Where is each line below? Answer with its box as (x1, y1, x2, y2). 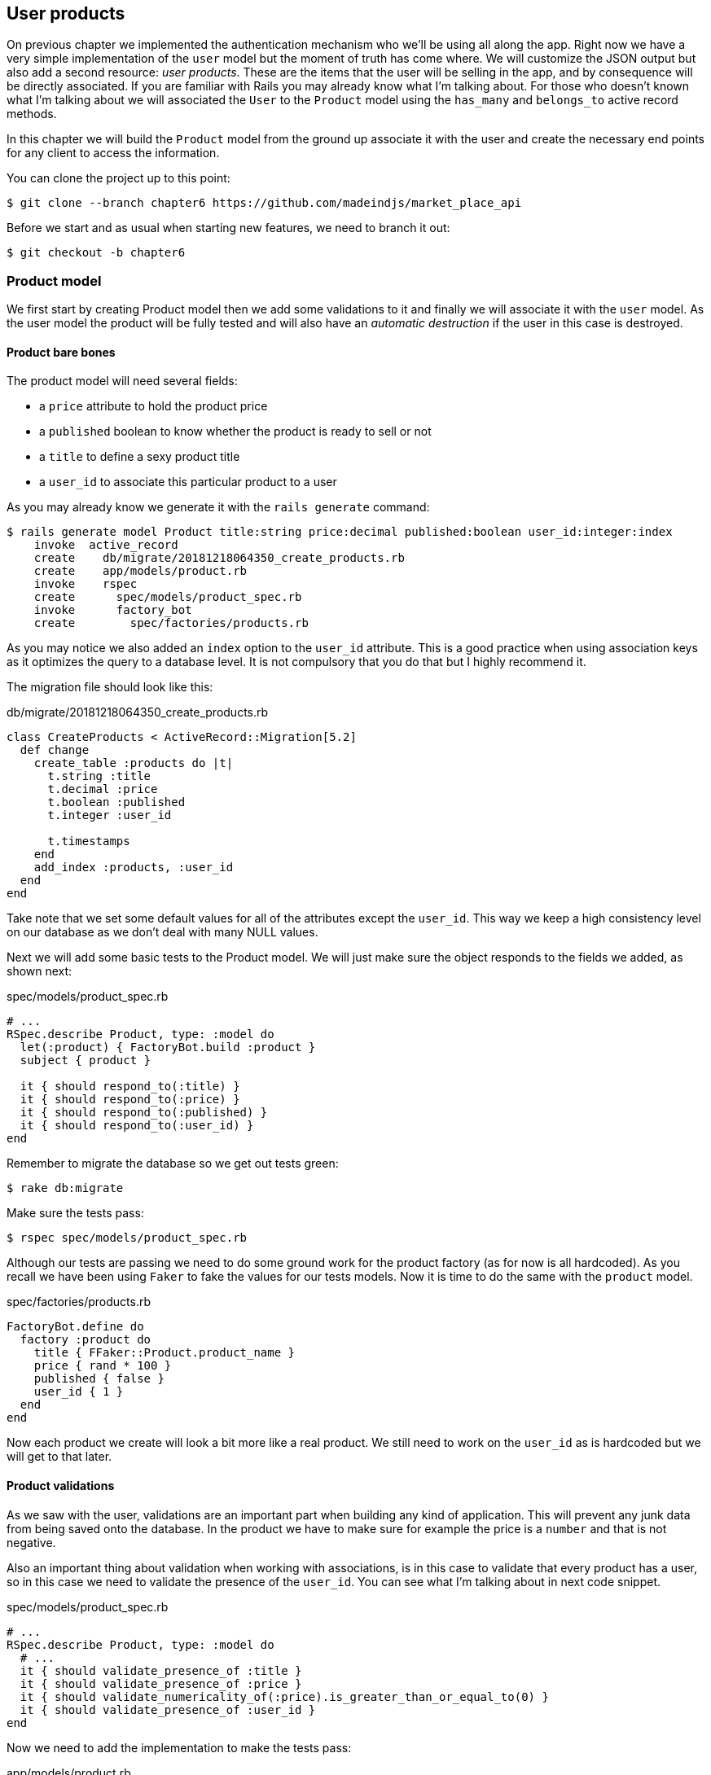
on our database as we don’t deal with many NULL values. (7, 925, 318, 940)
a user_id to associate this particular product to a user (39, 475, 337, 489)
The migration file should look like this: (7, 680, 213, 695)
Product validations (7, 1479, 115, 1492)
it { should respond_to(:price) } (20, 1093, 240, 1107)
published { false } (33, 1372, 165, 1386)
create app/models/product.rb (33, 564, 248, 578)
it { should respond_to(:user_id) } (20, 1119, 254, 1133)
